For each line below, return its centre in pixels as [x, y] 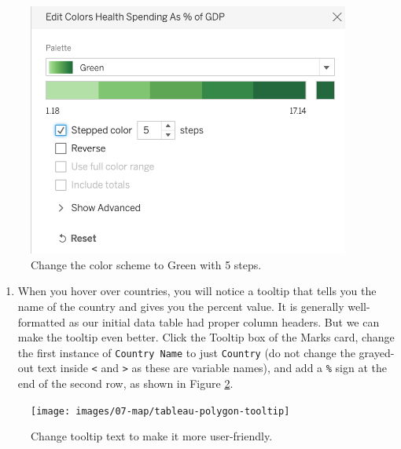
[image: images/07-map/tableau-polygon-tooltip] [160, 411]
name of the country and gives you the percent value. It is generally [181, 306]
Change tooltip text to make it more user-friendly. [152, 436]
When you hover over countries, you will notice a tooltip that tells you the [197, 291]
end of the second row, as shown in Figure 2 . [125, 383]
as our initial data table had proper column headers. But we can [224, 321]
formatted [42, 321]
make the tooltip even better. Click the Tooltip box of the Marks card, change [206, 337]
